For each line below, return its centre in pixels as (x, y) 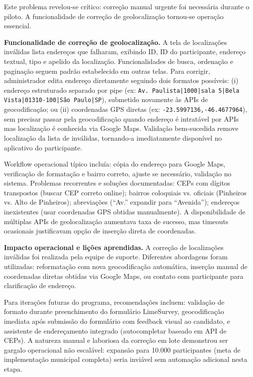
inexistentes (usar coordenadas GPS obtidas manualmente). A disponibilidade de (125, 212)
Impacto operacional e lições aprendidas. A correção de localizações (114, 247)
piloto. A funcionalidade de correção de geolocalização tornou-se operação (114, 16)
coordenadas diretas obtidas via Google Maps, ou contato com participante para (124, 276)
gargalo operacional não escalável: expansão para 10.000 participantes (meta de (122, 349)
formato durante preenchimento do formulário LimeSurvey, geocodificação (114, 311)
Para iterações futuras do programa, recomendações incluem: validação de (114, 302)
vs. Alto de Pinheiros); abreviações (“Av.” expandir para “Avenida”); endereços (122, 202)
